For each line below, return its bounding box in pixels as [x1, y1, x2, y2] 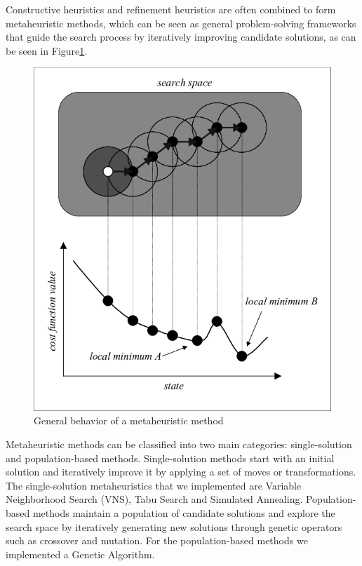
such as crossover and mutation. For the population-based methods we [6, 533, 308, 548]
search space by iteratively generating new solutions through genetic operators [6, 519, 342, 534]
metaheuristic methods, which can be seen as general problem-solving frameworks [6, 15, 356, 30]
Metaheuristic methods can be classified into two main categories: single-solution [6, 437, 352, 451]
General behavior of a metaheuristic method [34, 413, 224, 428]
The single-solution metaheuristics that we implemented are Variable [6, 478, 302, 492]
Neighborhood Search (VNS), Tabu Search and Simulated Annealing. [6, 492, 303, 506]
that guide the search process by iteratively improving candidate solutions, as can [6, 29, 356, 44]
